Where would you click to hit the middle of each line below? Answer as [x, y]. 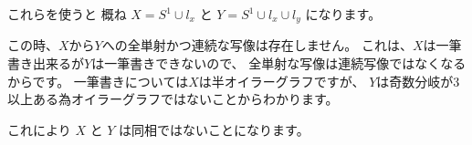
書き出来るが [46, 63]
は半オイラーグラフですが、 [282, 81]
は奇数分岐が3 [418, 81]
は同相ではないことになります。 [214, 129]
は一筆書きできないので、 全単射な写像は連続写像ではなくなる [279, 63]
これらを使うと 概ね [67, 14]
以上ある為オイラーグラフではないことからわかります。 [173, 99]
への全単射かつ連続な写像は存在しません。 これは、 [257, 45]
